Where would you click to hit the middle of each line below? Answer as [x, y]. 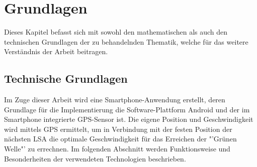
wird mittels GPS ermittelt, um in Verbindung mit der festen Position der [118, 129]
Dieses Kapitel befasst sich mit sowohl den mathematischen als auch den [116, 32]
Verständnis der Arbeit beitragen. [56, 51]
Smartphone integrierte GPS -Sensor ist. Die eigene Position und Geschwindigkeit [129, 119]
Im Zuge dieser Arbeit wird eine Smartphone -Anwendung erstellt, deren [115, 100]
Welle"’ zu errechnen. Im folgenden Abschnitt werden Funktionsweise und [117, 149]
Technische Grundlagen [66, 78]
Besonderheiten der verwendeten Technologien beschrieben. [95, 158]
